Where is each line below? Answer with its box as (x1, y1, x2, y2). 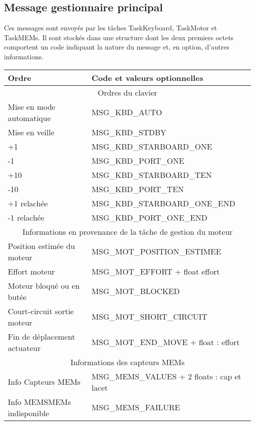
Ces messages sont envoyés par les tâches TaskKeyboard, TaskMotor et (4, 23, 217, 33)
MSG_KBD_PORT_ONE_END (91, 211, 207, 223)
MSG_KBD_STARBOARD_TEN (91, 169, 212, 180)
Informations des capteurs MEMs (70, 356, 185, 368)
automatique (8, 112, 51, 124)
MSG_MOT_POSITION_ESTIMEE (91, 246, 222, 257)
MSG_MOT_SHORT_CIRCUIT (91, 311, 207, 323)
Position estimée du (8, 240, 75, 251)
